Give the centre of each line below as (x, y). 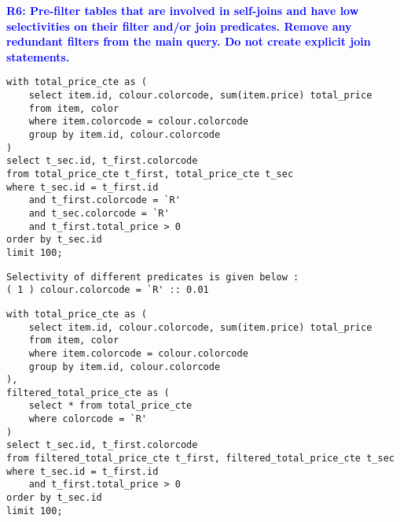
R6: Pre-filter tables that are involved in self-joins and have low (183, 10)
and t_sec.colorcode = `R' (99, 213)
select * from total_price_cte (110, 406)
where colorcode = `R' (88, 419)
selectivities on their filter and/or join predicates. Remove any (179, 26)
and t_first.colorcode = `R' (105, 200)
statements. (38, 56)
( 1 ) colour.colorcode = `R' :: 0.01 (108, 290)
